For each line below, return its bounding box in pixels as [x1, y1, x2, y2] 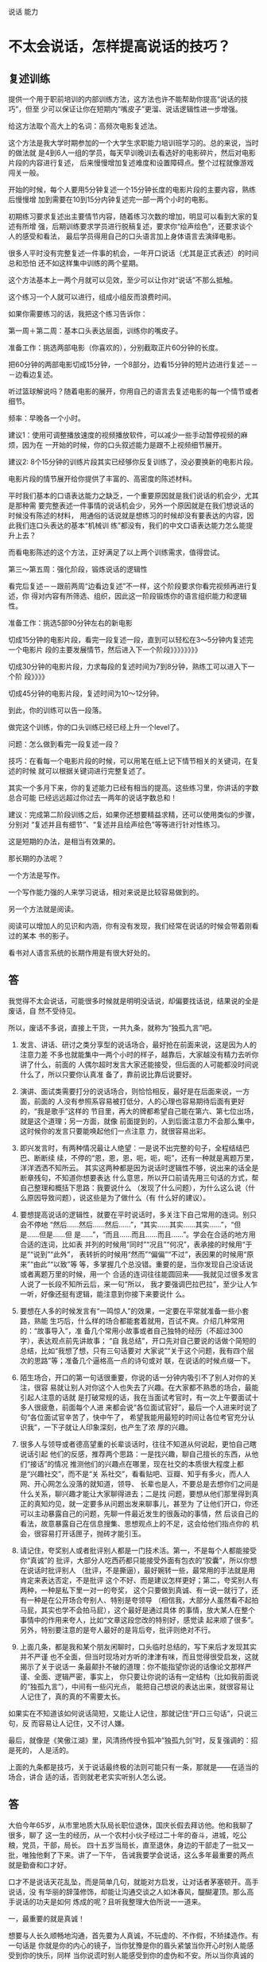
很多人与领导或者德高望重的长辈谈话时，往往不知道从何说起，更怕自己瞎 [19, 1439, 257, 1448]
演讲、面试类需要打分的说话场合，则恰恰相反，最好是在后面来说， [19, 1086, 236, 1095]
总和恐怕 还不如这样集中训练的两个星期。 [8, 258, 143, 268]
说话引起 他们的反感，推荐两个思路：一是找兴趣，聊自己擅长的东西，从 [19, 1449, 252, 1459]
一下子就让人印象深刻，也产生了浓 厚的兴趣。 [43, 1422, 192, 1432]
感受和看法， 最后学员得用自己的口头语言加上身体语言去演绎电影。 [21, 231, 240, 241]
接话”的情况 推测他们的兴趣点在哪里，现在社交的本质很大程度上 [29, 1459, 238, 1468]
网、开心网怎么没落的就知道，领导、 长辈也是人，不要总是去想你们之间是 [19, 1479, 259, 1488]
